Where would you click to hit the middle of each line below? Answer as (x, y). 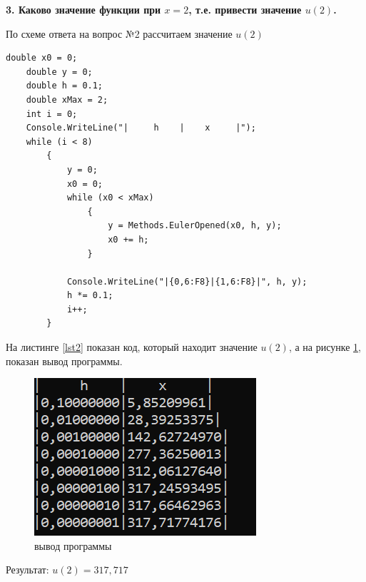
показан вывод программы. (64, 361)
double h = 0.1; (65, 86)
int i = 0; (52, 114)
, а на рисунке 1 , (325, 347)
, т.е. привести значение (245, 9)
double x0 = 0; (42, 58)
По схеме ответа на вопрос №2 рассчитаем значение (119, 33)
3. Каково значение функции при (83, 9)
